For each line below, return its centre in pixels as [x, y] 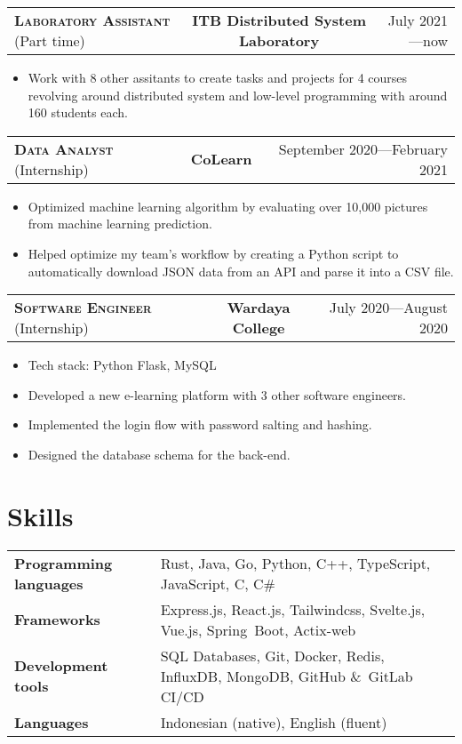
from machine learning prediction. [120, 224]
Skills [40, 515]
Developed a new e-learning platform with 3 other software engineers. [217, 394]
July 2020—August [388, 308]
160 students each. [78, 112]
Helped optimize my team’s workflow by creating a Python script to [213, 253]
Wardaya [259, 308]
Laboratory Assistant [92, 20]
